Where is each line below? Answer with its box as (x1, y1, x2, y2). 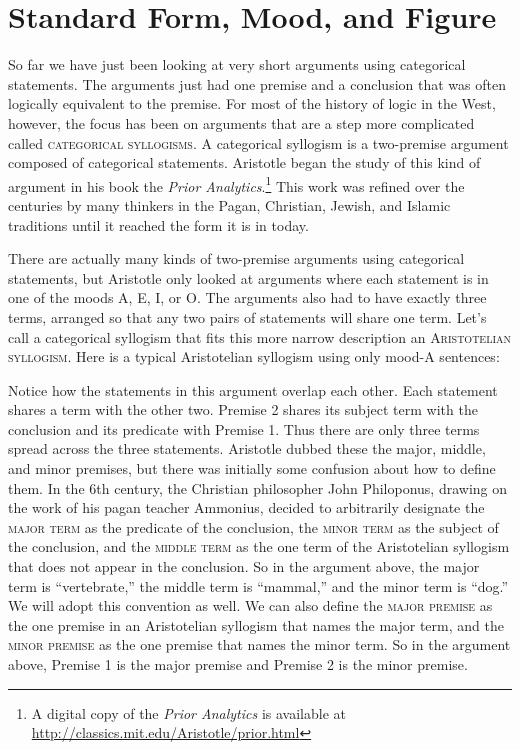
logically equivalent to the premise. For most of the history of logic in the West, (8, 93, 496, 114)
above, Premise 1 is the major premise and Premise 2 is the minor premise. (8, 654, 468, 674)
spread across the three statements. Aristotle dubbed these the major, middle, (8, 438, 486, 459)
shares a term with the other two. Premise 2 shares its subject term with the (8, 399, 478, 420)
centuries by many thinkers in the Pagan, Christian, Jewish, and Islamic (8, 194, 451, 215)
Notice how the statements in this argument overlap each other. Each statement (8, 379, 498, 400)
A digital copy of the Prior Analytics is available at (31, 702, 346, 723)
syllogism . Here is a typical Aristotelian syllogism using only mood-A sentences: (8, 346, 500, 367)
